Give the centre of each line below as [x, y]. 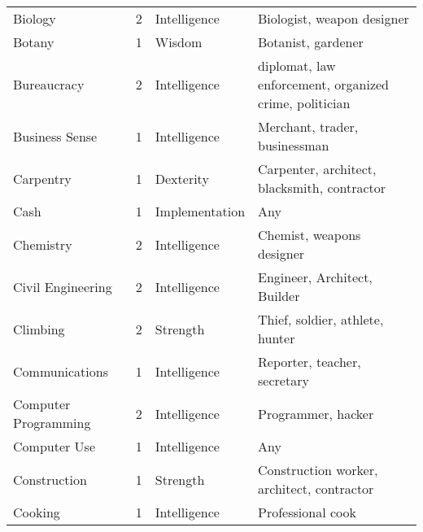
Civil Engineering [63, 286]
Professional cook [307, 512]
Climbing [39, 329]
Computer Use [55, 446]
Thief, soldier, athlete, [321, 319]
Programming [52, 423]
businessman [294, 145]
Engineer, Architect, [315, 277]
